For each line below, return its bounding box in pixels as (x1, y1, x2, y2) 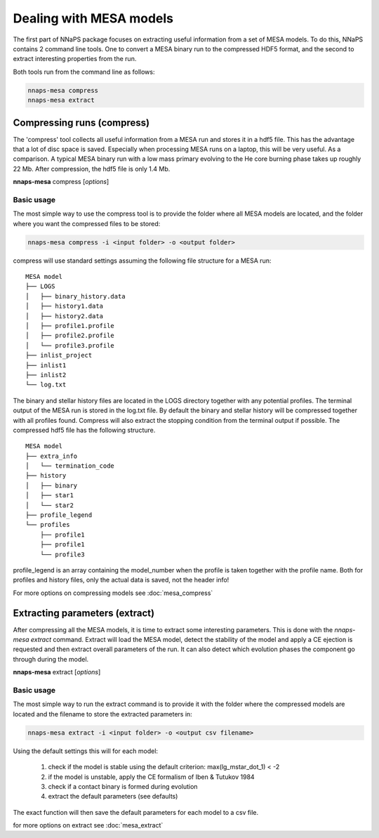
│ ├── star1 (25, 492, 74, 499)
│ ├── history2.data (25, 312, 104, 320)
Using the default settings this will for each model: (13, 747, 158, 755)
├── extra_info (25, 452, 78, 460)
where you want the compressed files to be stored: (13, 219, 161, 228)
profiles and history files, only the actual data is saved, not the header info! (13, 576, 230, 584)
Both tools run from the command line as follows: (13, 67, 155, 76)
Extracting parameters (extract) (13, 607, 154, 619)
